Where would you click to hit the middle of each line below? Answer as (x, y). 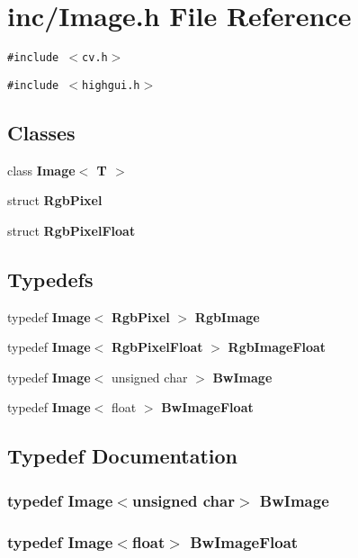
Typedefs (50, 279)
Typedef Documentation (122, 456)
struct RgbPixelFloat (72, 230)
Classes (41, 132)
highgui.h (111, 85)
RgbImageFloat (277, 347)
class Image (41, 170)
